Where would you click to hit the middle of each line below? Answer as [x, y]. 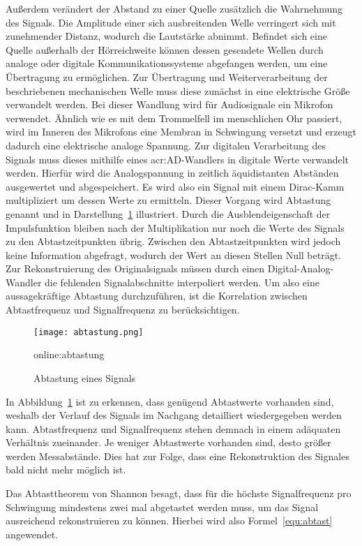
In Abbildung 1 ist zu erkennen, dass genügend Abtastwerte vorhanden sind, [170, 401]
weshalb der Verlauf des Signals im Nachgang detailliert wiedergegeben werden [174, 415]
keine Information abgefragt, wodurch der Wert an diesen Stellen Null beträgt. [174, 254]
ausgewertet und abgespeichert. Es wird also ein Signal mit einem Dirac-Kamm [175, 186]
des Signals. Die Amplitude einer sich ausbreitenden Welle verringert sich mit [171, 22]
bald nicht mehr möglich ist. [66, 470]
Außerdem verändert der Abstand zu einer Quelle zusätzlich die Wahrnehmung [174, 8]
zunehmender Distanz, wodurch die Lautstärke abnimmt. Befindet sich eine [166, 36]
